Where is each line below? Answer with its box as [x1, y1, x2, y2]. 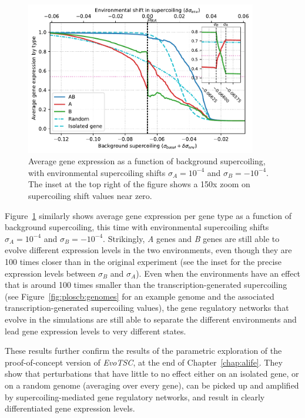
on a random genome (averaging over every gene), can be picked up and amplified [5, 379, 299, 391]
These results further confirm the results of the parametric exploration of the [5, 344, 282, 357]
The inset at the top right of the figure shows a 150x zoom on [28, 178, 250, 190]
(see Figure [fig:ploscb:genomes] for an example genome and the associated [5, 290, 274, 302]
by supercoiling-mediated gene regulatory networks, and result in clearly [5, 390, 265, 403]
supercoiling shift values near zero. [28, 190, 152, 202]
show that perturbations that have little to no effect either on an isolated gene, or [5, 367, 299, 380]
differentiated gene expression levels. [5, 402, 135, 414]
